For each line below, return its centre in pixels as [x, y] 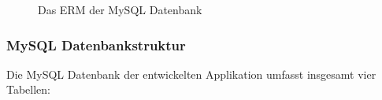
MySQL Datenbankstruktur [96, 44]
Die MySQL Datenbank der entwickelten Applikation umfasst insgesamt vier [191, 74]
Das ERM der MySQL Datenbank [120, 9]
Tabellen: [29, 89]
